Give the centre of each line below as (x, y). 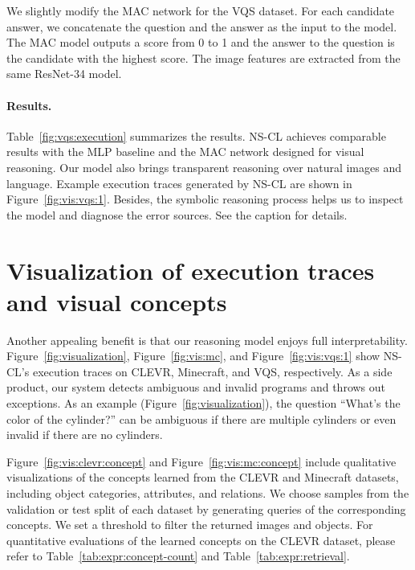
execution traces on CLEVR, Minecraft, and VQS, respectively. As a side (212, 371)
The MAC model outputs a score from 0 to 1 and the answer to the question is (201, 42)
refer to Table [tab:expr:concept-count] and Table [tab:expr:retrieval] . (178, 556)
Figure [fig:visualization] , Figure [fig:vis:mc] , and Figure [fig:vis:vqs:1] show (193, 356)
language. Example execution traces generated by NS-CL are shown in (179, 183)
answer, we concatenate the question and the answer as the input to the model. (202, 26)
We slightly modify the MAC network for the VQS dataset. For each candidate (201, 10)
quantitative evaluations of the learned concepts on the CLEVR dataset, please (201, 540)
